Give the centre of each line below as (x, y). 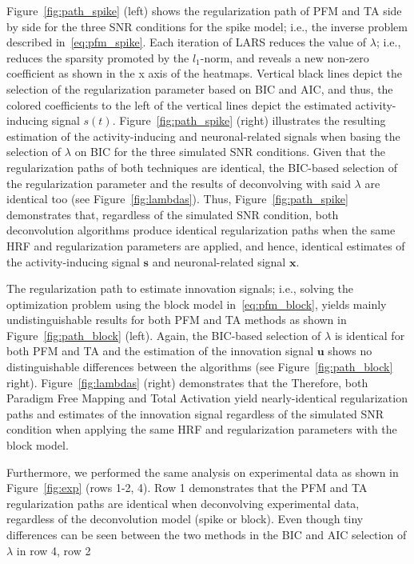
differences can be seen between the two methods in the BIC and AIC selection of (207, 534)
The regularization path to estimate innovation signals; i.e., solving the (180, 288)
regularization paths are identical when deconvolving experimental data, (183, 503)
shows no (350, 351)
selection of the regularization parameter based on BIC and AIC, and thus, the (200, 88)
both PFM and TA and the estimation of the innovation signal (160, 351)
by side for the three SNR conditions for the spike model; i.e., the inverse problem (207, 26)
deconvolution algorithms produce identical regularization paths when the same (201, 230)
